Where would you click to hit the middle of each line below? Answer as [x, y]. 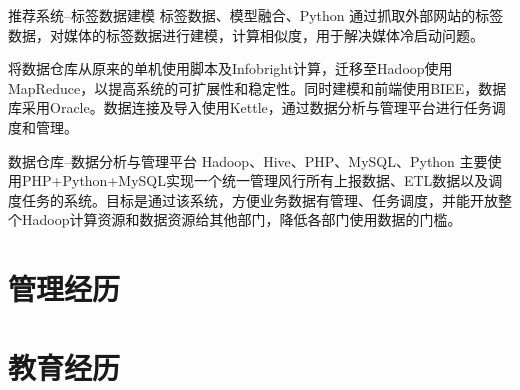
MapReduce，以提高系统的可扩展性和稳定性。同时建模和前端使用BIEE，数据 [257, 87]
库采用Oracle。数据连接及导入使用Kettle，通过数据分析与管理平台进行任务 [250, 107]
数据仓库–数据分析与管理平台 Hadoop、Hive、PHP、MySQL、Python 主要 [248, 160]
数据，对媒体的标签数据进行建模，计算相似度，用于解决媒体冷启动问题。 [246, 34]
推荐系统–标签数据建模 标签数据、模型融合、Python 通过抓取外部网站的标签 [256, 15]
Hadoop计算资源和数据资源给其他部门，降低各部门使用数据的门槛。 [241, 219]
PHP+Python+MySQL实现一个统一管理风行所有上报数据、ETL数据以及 [255, 180]
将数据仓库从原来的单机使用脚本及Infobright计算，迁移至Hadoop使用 [230, 68]
